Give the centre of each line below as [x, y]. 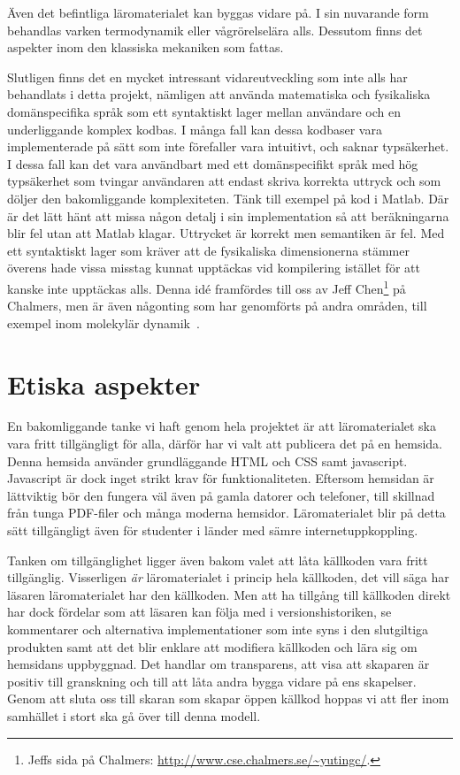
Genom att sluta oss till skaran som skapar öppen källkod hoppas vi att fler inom [228, 698]
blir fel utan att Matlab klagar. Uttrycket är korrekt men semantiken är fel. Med [226, 233]
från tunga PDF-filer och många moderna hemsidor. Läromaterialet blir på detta [226, 513]
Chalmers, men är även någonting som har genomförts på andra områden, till [217, 306]
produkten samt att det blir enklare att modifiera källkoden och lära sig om [212, 646]
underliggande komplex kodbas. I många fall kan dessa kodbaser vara [195, 129]
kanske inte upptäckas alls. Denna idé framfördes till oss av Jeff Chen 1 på [207, 287]
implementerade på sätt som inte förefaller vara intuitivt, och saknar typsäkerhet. [228, 146]
